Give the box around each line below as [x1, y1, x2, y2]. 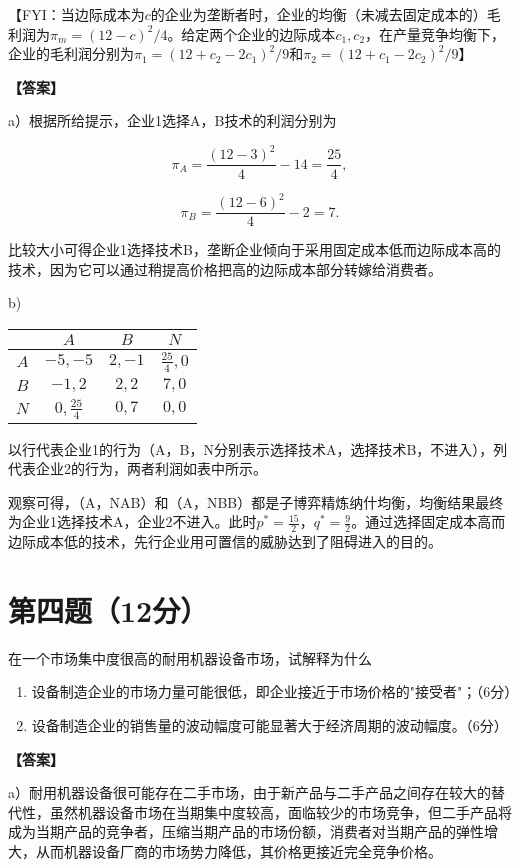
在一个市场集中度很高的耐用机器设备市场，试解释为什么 [8, 647, 372, 668]
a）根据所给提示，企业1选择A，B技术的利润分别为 [8, 110, 337, 131]
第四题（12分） [8, 589, 209, 630]
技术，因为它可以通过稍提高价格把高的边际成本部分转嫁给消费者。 [8, 258, 442, 279]
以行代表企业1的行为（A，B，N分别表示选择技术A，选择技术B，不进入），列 [8, 438, 508, 459]
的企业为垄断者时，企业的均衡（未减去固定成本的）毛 [150, 4, 501, 24]
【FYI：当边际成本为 [8, 4, 145, 24]
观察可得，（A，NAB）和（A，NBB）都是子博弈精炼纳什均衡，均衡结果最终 [8, 491, 504, 512]
